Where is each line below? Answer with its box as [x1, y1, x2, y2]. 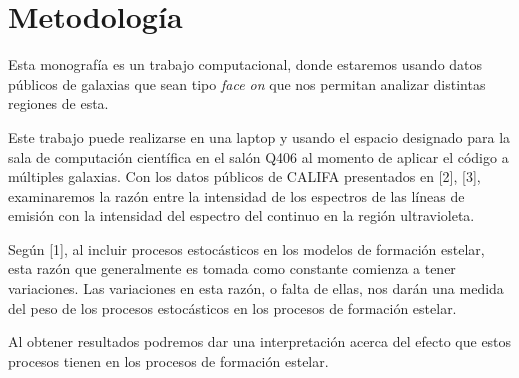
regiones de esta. [8, 93, 109, 114]
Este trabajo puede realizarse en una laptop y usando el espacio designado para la [8, 126, 511, 147]
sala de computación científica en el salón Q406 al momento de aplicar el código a [8, 146, 509, 167]
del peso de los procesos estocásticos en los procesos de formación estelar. [8, 297, 457, 318]
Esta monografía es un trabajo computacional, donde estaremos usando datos [8, 54, 483, 75]
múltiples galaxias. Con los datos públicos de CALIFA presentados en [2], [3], [8, 166, 481, 187]
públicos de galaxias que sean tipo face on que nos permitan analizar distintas [8, 73, 486, 94]
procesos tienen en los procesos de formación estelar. [8, 350, 329, 371]
